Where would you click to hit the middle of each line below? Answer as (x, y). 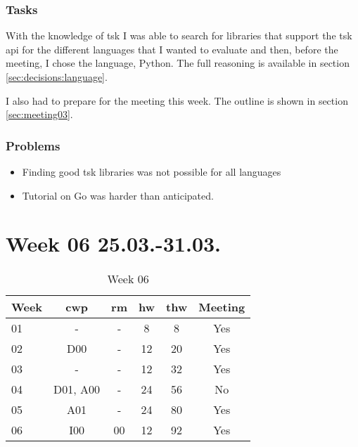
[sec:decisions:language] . (57, 77)
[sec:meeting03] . (39, 114)
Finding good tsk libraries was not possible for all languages (152, 171)
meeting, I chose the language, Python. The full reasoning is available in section (178, 63)
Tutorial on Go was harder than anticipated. (118, 195)
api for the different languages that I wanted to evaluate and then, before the (172, 49)
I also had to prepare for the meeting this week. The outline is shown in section (177, 100)
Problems (33, 145)
